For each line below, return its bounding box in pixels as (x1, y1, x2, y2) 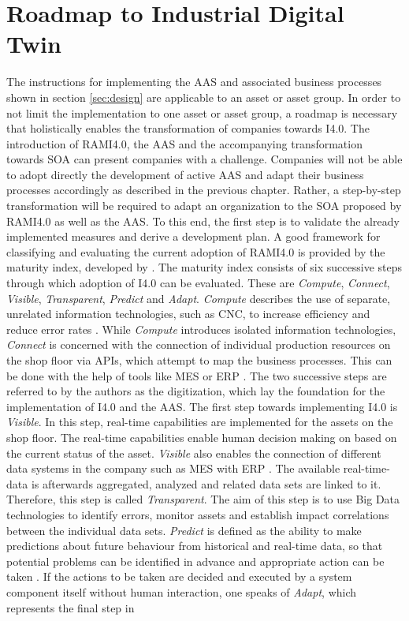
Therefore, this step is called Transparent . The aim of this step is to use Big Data (6, 491, 400, 507)
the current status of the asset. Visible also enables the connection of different (6, 444, 381, 461)
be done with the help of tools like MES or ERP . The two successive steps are (6, 367, 387, 383)
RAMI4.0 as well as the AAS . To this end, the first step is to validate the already (6, 212, 400, 229)
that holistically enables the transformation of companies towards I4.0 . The (6, 120, 370, 137)
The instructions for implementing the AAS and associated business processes (6, 73, 382, 90)
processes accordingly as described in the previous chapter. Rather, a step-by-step (6, 181, 401, 198)
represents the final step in (6, 599, 135, 615)
